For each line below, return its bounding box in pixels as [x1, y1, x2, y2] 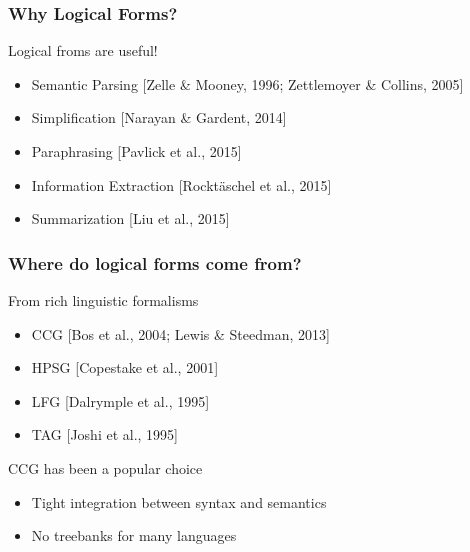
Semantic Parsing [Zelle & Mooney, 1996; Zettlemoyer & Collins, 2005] [31, 73, 464, 94]
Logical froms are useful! [8, 40, 158, 61]
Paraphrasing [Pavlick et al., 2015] [31, 141, 242, 161]
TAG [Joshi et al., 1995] [31, 424, 179, 445]
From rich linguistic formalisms [8, 290, 199, 310]
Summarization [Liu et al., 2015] [31, 208, 230, 229]
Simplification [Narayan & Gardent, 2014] [31, 107, 287, 128]
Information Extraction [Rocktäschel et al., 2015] [31, 174, 332, 195]
